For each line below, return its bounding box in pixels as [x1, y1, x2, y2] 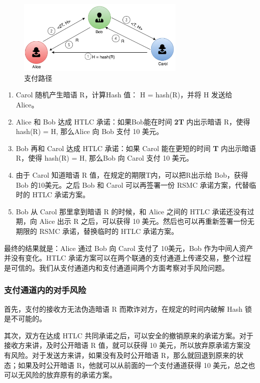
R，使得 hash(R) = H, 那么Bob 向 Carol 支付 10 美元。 [16, 153, 193, 163]
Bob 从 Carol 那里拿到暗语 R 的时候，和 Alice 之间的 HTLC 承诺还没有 [16, 206, 247, 216]
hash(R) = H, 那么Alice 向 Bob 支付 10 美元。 [16, 126, 164, 137]
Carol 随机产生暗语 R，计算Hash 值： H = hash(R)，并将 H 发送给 [16, 89, 232, 100]
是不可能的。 [4, 313, 46, 324]
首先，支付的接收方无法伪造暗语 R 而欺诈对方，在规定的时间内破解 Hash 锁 [4, 303, 252, 314]
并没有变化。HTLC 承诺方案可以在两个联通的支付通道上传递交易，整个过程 [4, 252, 251, 263]
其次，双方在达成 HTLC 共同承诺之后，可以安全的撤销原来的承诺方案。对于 [4, 330, 253, 340]
